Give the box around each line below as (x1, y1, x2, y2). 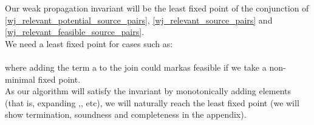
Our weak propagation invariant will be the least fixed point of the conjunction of (5, 2, 309, 14)
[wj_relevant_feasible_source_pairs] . (5, 25, 145, 38)
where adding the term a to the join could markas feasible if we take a (5, 60, 267, 73)
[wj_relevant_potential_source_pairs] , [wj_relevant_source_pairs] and (5, 13, 273, 26)
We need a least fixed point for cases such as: (5, 37, 173, 50)
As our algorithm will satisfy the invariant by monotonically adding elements (5, 85, 292, 97)
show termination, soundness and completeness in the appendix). (5, 108, 247, 121)
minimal (5, 72, 35, 85)
